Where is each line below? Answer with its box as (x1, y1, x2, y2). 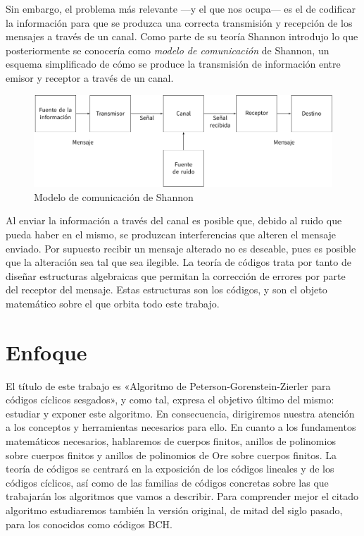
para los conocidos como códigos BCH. (6, 516, 172, 531)
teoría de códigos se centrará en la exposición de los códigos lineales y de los (6, 461, 334, 476)
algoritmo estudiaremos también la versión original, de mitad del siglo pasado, (6, 502, 343, 517)
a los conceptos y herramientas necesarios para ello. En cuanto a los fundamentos (6, 420, 356, 434)
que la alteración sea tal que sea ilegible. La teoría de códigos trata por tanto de (6, 255, 351, 269)
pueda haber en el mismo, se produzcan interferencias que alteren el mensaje (6, 226, 337, 241)
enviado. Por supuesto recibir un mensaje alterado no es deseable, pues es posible (6, 240, 356, 255)
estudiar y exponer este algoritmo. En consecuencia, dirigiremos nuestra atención (6, 406, 355, 420)
